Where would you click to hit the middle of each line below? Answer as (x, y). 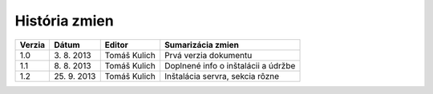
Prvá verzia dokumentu (208, 55)
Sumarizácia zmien (202, 45)
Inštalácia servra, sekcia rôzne (222, 76)
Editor (116, 45)
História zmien (64, 21)
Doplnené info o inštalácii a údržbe (230, 65)
